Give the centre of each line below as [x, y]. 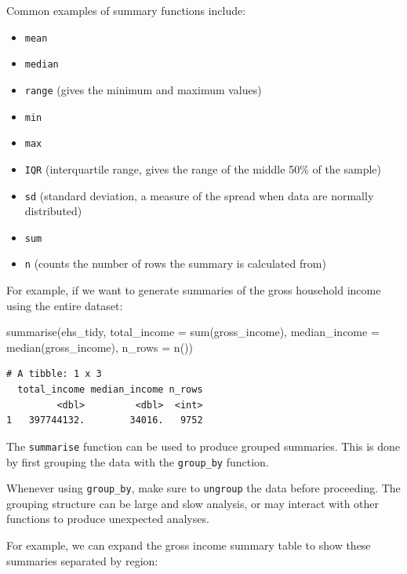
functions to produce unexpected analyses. [108, 519]
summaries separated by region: [82, 560]
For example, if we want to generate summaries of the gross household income [194, 290]
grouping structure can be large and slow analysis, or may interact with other [193, 503]
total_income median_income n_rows [110, 390]
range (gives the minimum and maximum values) [143, 89]
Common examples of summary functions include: [126, 10]
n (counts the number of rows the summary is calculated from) [175, 263]
